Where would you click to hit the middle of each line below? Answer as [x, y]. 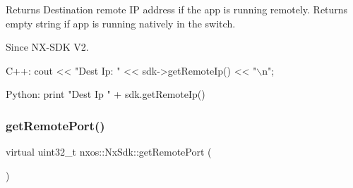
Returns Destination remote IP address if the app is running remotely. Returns [177, 9]
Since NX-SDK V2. [47, 47]
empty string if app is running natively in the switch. [121, 23]
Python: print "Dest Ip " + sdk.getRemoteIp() [106, 94]
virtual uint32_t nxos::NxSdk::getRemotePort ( [109, 152]
